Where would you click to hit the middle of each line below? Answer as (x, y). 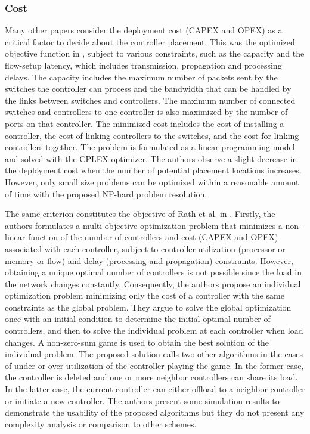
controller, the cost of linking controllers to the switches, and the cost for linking (152, 135)
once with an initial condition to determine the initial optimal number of (138, 319)
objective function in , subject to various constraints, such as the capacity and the (155, 53)
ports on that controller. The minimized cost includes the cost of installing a (145, 123)
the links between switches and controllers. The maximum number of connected (150, 100)
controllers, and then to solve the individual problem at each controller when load (154, 331)
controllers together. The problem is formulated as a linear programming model (150, 147)
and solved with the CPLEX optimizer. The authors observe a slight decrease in (151, 158)
